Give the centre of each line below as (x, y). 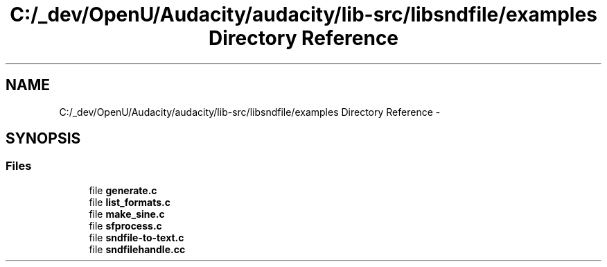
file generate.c (123, 190)
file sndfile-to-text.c (137, 237)
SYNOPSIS (43, 139)
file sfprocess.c (125, 225)
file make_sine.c (127, 214)
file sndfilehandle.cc (137, 249)
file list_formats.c (130, 202)
